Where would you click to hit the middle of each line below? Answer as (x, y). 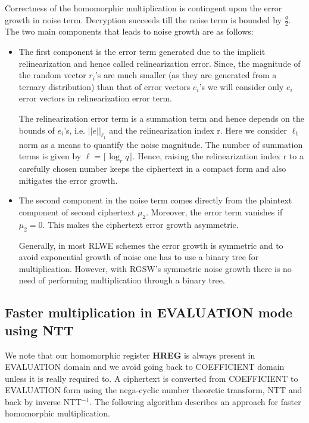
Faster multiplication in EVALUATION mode (149, 312)
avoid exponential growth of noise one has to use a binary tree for (139, 257)
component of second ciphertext (77, 211)
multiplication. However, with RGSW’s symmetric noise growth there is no (155, 268)
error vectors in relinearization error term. (95, 98)
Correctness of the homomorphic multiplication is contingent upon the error (143, 8)
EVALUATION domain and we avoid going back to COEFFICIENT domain (145, 367)
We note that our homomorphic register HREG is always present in (130, 355)
